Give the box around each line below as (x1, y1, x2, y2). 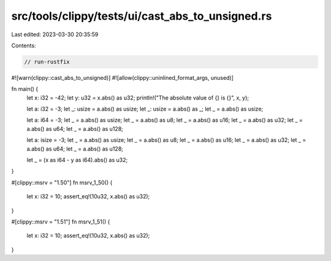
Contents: (11, 42, 36, 49)
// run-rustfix (24, 58, 70, 65)
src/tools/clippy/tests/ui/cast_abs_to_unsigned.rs (11, 9, 272, 23)
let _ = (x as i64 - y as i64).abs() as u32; (26, 157, 128, 164)
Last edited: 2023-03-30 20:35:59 (11, 31, 99, 38)
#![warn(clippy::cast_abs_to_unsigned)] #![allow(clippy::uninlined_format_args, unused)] (11, 74, 234, 81)
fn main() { (11, 85, 39, 93)
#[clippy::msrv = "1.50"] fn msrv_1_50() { (11, 179, 113, 186)
